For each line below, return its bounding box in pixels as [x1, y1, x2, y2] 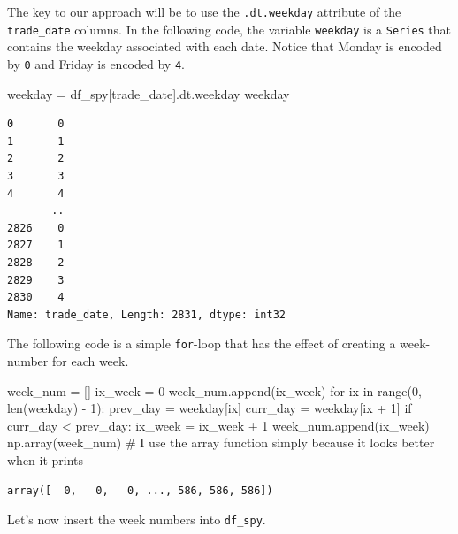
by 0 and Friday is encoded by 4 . [7, 54, 185, 72]
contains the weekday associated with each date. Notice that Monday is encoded [7, 37, 442, 56]
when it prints [7, 450, 84, 469]
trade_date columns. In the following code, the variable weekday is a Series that [7, 19, 452, 38]
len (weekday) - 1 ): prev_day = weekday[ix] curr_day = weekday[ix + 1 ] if [7, 399, 412, 417]
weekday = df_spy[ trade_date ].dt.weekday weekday [7, 84, 290, 103]
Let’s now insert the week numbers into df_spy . [7, 510, 266, 529]
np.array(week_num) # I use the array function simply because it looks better [7, 433, 435, 452]
